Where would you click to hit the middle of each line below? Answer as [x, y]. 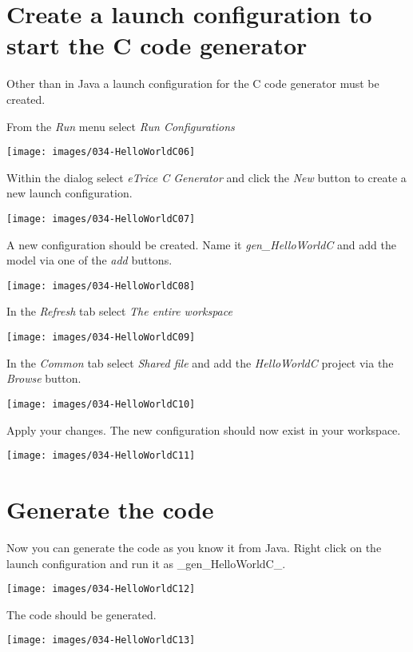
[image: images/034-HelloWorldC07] [101, 219]
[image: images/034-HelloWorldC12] [101, 589]
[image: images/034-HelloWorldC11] [101, 456]
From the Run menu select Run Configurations [121, 126]
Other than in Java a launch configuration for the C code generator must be [193, 83]
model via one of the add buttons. [89, 260]
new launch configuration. [69, 193]
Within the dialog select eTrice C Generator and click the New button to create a [206, 177]
